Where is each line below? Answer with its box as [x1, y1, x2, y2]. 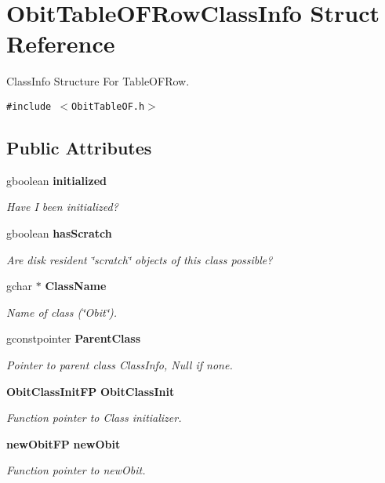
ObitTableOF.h [71, 100, 145, 112]
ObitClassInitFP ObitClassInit [6, 383, 175, 399]
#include [6, 100, 52, 112]
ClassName [45, 278, 107, 294]
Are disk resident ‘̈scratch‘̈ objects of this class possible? [6, 251, 273, 267]
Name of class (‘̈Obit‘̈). [6, 303, 118, 320]
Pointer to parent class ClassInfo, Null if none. [6, 356, 233, 372]
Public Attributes [6, 135, 152, 159]
